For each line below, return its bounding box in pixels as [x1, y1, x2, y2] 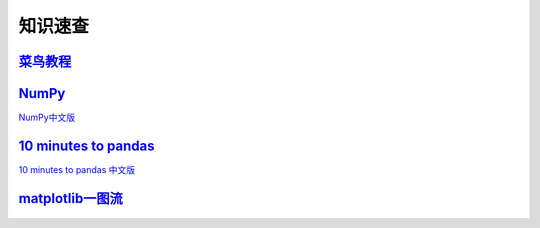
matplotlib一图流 [18, 190, 124, 207]
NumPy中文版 [18, 111, 75, 124]
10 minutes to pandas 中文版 [18, 163, 135, 175]
